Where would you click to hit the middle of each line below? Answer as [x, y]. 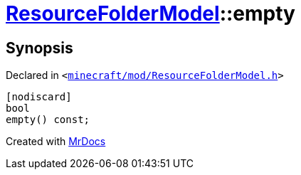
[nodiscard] [39, 97]
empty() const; [48, 120]
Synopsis [39, 48]
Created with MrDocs [56, 142]
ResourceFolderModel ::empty [150, 14]
